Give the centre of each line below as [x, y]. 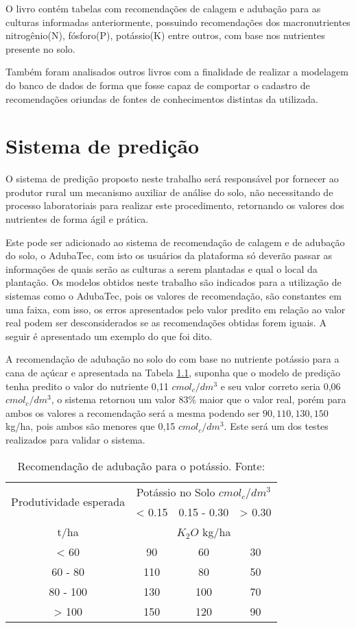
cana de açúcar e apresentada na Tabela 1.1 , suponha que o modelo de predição [173, 372]
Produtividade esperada [68, 502]
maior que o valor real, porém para [273, 399]
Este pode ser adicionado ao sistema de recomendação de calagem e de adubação [175, 242]
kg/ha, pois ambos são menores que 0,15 [91, 426]
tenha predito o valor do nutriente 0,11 [87, 386]
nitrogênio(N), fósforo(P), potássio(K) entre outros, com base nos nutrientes [165, 35]
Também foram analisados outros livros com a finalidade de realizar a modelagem [177, 72]
